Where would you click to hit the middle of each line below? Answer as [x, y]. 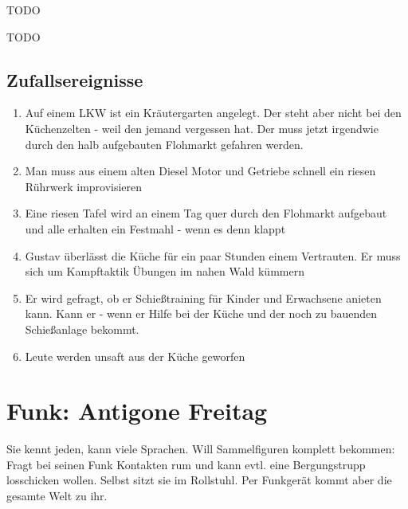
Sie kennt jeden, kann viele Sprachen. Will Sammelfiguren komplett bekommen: [201, 449]
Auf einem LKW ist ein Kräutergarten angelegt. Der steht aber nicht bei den [213, 113]
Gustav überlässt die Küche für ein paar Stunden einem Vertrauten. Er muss [213, 255]
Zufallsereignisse [75, 79]
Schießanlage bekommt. [82, 329]
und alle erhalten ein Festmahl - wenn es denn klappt [155, 228]
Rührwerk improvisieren [84, 186]
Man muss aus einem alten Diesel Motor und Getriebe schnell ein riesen [200, 171]
